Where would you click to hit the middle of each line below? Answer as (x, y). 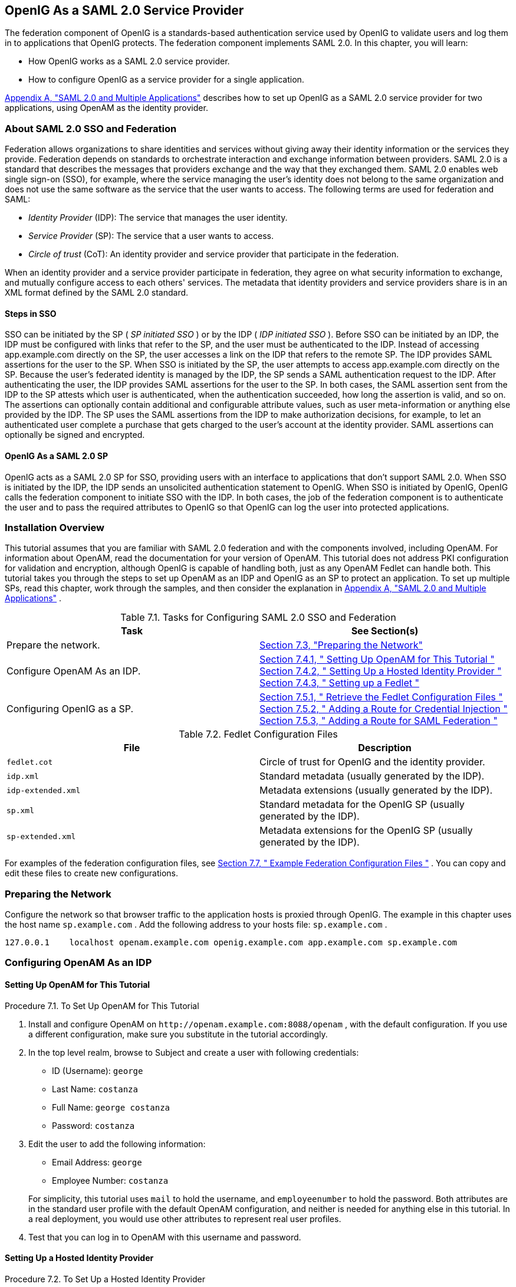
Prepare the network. (53, 645)
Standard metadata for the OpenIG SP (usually (362, 805)
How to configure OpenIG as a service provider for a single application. (166, 80)
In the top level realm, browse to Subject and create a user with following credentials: (194, 1052)
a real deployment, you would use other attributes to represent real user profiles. (185, 1219)
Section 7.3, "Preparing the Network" (341, 645)
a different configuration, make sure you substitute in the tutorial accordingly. (178, 1034)
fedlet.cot (30, 762)
